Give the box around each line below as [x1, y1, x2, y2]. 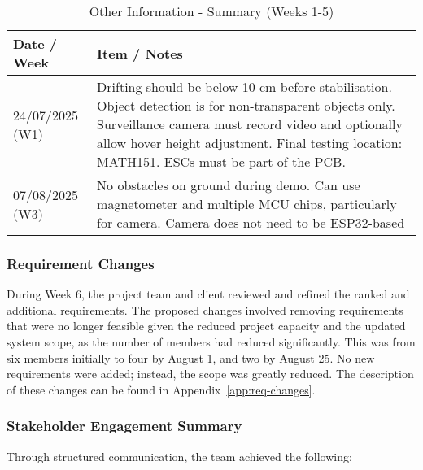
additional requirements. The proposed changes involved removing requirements [7, 301, 403, 318]
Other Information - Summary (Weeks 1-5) [89, 2, 334, 20]
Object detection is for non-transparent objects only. [97, 96, 395, 115]
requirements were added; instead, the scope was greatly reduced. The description [7, 365, 414, 382]
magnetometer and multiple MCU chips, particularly [97, 194, 397, 213]
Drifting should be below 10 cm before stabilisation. [97, 77, 392, 96]
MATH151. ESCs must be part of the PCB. [97, 152, 346, 171]
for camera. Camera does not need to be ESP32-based [97, 213, 405, 232]
